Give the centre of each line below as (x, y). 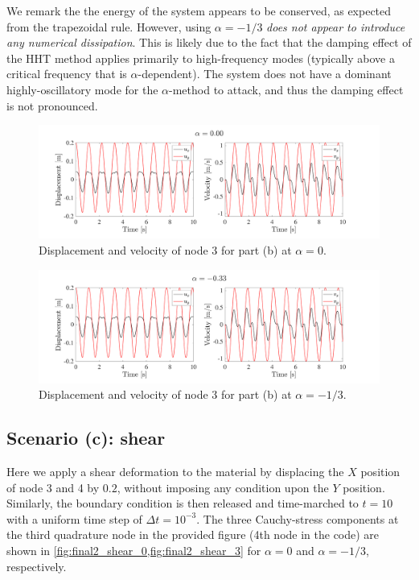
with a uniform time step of (74, 518)
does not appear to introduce (336, 26)
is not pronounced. (52, 105)
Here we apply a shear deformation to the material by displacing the (175, 472)
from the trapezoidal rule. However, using (109, 26)
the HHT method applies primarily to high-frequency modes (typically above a (201, 58)
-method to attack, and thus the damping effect (286, 89)
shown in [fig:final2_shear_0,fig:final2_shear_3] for (134, 551)
